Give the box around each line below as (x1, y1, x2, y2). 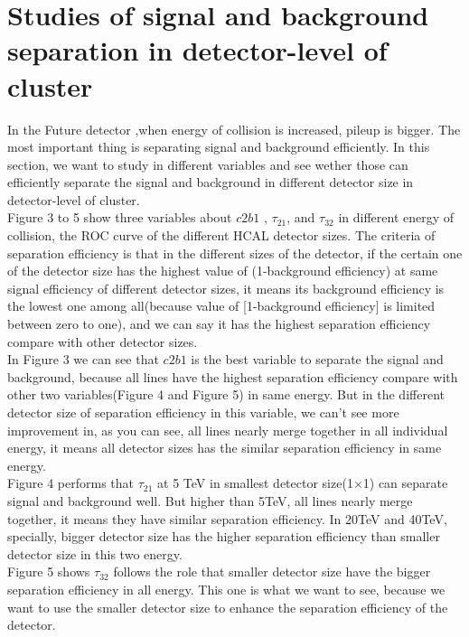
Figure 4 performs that (7, 473, 135, 492)
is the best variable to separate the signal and (191, 350, 444, 369)
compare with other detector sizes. (7, 332, 198, 351)
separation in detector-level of (7, 32, 388, 69)
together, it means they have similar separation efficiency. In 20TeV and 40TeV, (7, 509, 447, 528)
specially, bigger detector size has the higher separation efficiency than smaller (7, 527, 440, 546)
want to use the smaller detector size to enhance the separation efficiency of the (7, 597, 448, 616)
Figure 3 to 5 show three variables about (7, 208, 232, 227)
